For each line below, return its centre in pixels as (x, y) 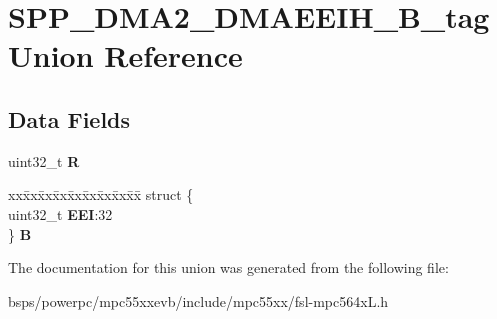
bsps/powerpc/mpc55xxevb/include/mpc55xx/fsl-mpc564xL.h (198, 300)
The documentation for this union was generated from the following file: (228, 267)
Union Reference (125, 55)
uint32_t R (44, 160)
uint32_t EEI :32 (60, 213)
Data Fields (69, 118)
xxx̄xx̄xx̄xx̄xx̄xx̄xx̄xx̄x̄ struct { (101, 194)
